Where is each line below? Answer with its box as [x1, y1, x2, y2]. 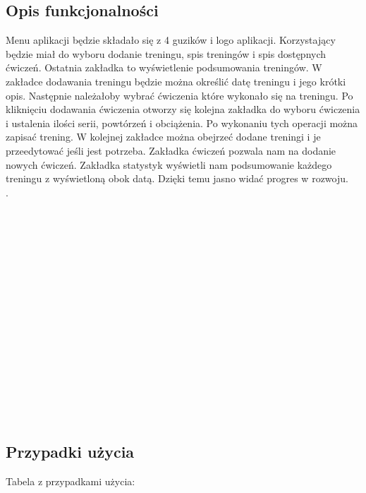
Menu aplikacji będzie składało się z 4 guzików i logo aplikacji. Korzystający [6, 32, 336, 47]
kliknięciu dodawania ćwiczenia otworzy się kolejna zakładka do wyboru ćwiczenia [6, 102, 360, 117]
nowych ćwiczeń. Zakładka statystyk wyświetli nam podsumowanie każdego [6, 157, 332, 172]
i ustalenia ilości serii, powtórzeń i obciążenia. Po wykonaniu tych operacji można [6, 115, 358, 130]
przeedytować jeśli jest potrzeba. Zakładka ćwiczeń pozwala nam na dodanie [6, 143, 336, 158]
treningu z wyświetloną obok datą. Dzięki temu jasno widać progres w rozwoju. [6, 171, 348, 186]
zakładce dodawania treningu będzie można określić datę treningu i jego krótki [6, 73, 346, 88]
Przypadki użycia [6, 441, 135, 463]
